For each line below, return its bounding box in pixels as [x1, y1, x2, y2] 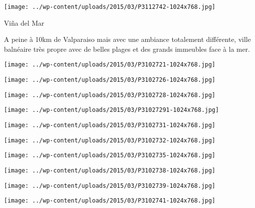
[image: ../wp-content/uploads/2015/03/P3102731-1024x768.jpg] [4, 122, 216, 129]
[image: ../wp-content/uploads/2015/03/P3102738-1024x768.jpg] [4, 167, 216, 174]
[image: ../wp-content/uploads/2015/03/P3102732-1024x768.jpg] [4, 137, 216, 144]
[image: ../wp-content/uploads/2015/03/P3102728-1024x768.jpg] [4, 91, 216, 99]
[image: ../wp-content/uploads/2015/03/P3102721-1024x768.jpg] [4, 61, 216, 69]
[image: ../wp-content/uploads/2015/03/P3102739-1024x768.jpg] [4, 182, 216, 189]
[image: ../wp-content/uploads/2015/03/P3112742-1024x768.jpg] [4, 3, 216, 10]
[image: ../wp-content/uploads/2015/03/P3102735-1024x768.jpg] [4, 152, 216, 159]
